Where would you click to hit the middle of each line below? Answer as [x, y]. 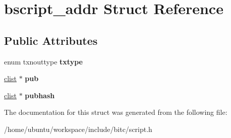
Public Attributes [51, 40]
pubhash [40, 95]
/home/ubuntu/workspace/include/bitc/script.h [78, 129]
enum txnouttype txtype [43, 61]
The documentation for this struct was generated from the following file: [116, 112]
